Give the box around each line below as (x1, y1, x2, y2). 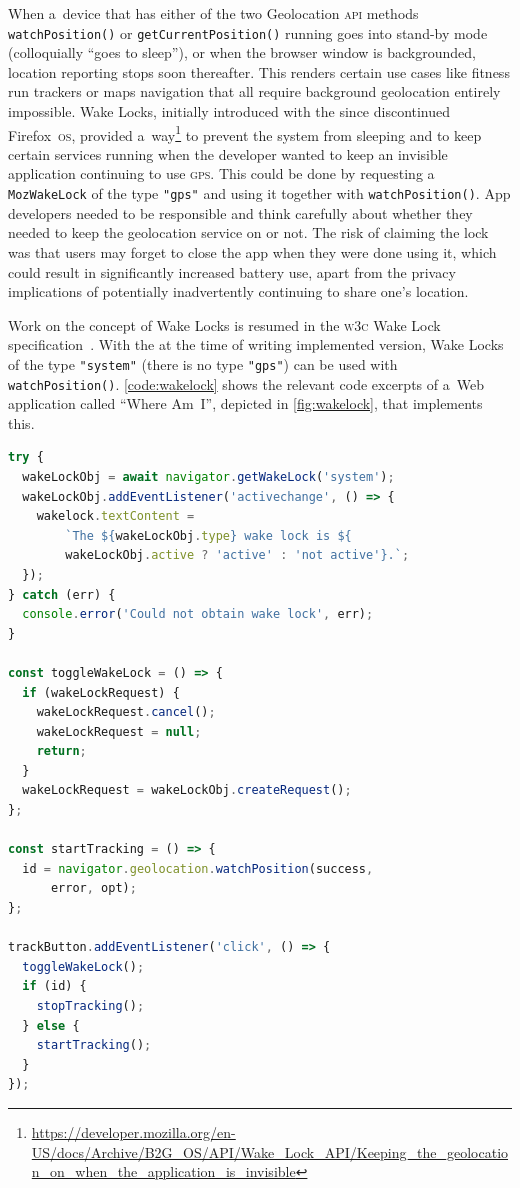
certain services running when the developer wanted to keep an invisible (8, 143, 448, 164)
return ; (36, 744, 87, 759)
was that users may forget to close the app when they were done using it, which (8, 241, 497, 262)
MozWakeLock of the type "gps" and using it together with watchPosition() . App (8, 183, 511, 204)
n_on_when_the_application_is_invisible (31, 1161, 296, 1182)
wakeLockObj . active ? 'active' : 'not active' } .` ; (65, 548, 410, 563)
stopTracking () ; (36, 999, 145, 1013)
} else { (22, 1018, 80, 1033)
